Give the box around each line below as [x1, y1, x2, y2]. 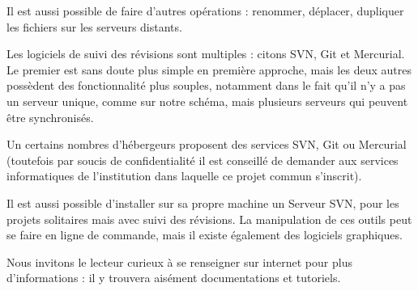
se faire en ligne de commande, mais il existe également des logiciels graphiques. [6, 226, 403, 243]
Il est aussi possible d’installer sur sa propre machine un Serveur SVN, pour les [6, 194, 399, 211]
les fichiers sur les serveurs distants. [6, 18, 182, 35]
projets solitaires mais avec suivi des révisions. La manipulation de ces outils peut [6, 210, 412, 227]
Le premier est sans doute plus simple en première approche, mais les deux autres [6, 61, 412, 78]
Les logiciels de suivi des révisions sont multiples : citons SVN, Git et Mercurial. [6, 45, 405, 62]
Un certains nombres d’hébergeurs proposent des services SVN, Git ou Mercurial [6, 136, 407, 153]
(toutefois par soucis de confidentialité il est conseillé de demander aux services [6, 151, 399, 168]
